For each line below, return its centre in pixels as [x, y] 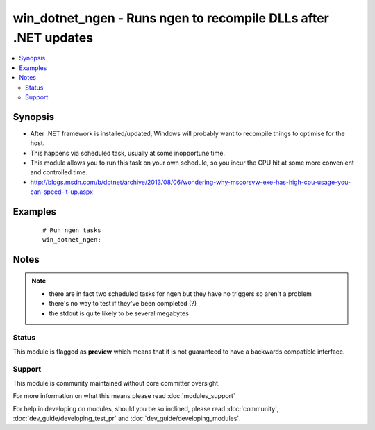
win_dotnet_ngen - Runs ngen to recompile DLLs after [171, 18]
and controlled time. [59, 172]
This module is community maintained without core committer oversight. [116, 383]
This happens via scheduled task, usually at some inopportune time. [128, 153]
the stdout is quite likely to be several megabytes [119, 313]
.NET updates [53, 38]
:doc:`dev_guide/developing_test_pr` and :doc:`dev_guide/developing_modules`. [127, 418]
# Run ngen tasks [72, 230]
